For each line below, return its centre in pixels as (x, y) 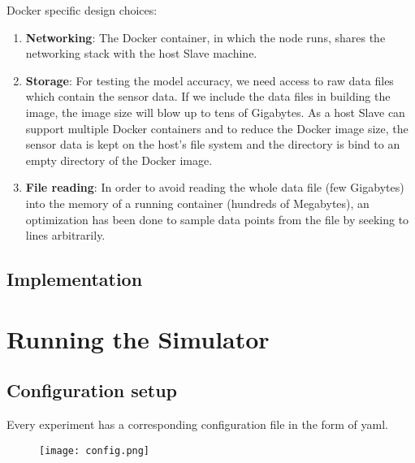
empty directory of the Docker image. (119, 160)
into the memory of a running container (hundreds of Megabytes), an (197, 203)
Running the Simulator (138, 338)
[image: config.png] (95, 450)
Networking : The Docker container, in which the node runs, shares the (205, 37)
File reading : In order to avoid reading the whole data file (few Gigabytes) (215, 187)
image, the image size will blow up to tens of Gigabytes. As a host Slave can (215, 112)
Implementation (75, 279)
